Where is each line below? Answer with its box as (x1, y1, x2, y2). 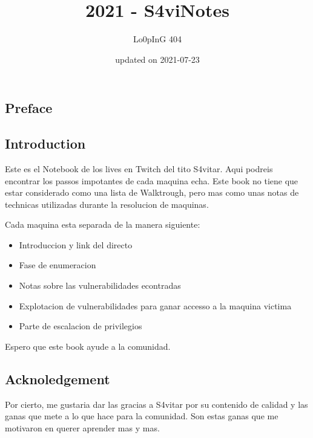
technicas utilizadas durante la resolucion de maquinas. (5, 198, 209, 210)
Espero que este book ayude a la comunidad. (5, 340, 171, 352)
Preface (5, 98, 53, 117)
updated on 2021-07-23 (115, 53, 200, 65)
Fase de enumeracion (19, 259, 96, 271)
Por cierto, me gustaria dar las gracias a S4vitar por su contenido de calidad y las (5, 398, 308, 410)
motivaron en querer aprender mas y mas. (5, 421, 160, 434)
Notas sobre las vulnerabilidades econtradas (19, 279, 181, 292)
